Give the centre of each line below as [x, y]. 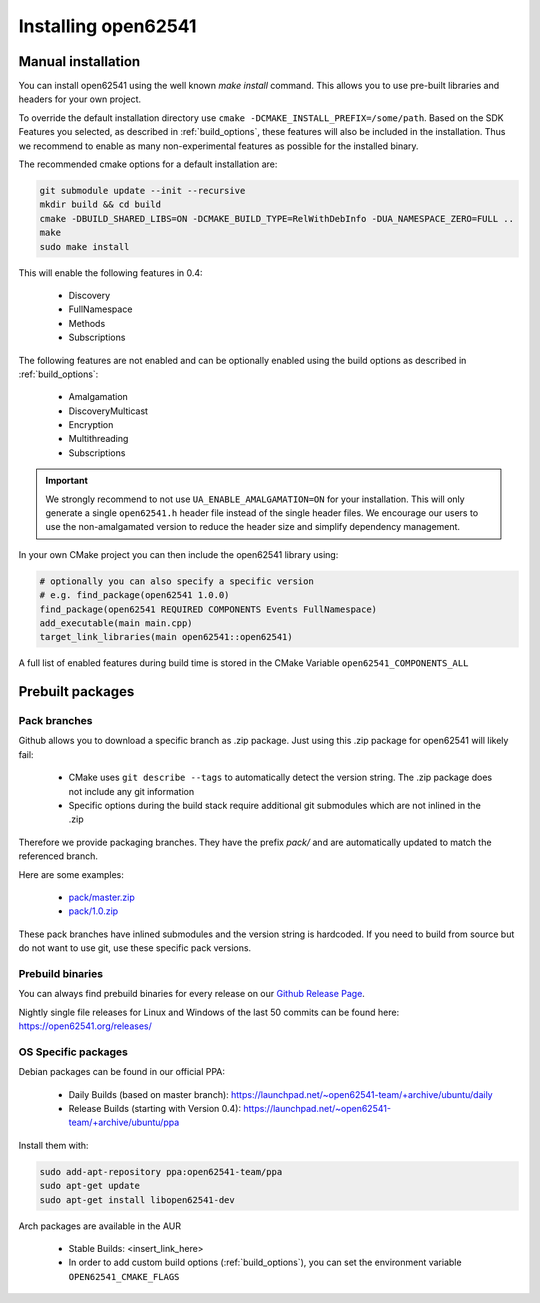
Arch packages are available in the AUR [100, 1226]
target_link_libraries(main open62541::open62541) [166, 637]
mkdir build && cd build [100, 204]
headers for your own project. [80, 99]
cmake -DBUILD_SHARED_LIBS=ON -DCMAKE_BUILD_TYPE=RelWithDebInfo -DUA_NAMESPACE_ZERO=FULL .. [277, 218]
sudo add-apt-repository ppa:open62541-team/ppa [161, 1171]
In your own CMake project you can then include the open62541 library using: [178, 554]
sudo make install [84, 246]
